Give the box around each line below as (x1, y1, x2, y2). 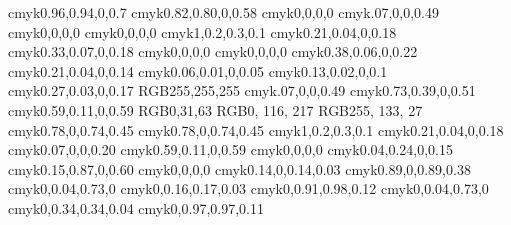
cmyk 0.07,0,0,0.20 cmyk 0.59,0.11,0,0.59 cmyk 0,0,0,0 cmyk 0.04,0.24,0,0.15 (8, 139, 454, 160)
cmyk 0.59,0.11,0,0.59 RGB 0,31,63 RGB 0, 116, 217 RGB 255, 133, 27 (8, 99, 423, 120)
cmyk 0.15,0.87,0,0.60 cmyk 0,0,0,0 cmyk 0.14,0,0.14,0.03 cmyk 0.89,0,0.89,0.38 (8, 158, 471, 179)
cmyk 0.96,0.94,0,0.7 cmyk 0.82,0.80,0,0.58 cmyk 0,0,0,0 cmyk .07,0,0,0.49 (8, 2, 440, 22)
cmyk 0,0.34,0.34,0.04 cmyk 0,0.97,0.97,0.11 (8, 197, 264, 218)
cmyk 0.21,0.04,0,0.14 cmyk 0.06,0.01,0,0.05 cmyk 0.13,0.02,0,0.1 (8, 60, 388, 81)
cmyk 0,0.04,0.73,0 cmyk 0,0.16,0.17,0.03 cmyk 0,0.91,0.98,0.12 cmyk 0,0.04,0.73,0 (8, 178, 489, 199)
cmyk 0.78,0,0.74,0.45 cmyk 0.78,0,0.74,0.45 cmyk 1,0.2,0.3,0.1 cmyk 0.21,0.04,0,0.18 (8, 119, 504, 140)
